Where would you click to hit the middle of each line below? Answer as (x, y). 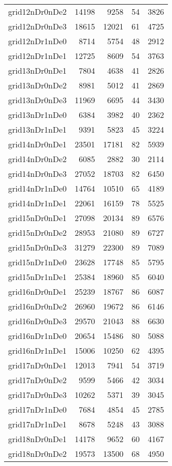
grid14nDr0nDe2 (38, 159)
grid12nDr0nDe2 (38, 11)
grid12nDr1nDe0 (38, 41)
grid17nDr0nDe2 (38, 380)
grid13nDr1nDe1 (38, 129)
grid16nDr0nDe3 (38, 321)
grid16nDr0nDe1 (38, 291)
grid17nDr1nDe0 (38, 409)
